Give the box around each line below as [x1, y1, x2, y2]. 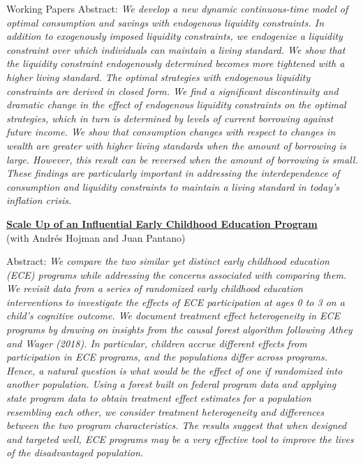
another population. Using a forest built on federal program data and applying [6, 377, 336, 391]
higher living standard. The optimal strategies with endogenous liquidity [6, 69, 311, 84]
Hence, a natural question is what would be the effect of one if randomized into [6, 363, 343, 377]
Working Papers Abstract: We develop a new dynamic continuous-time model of [6, 1, 348, 15]
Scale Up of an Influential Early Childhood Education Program [6, 216, 318, 231]
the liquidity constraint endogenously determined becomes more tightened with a [6, 56, 345, 71]
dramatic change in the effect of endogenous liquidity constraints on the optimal [6, 97, 346, 112]
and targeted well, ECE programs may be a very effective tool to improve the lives [6, 431, 354, 446]
